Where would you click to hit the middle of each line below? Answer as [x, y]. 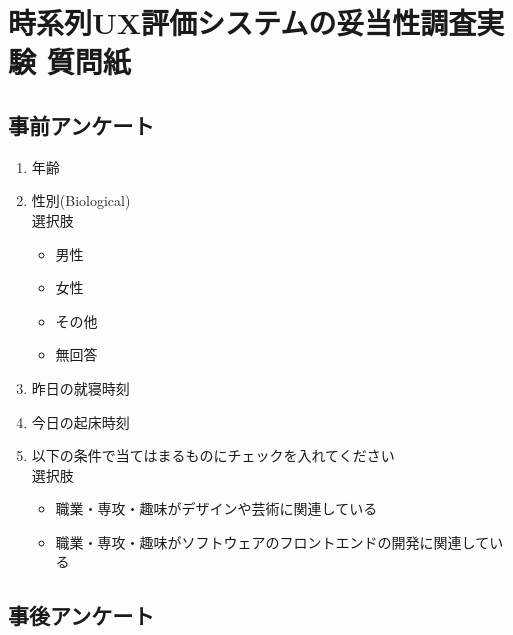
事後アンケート [81, 615]
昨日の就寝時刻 [80, 387]
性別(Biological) [81, 200]
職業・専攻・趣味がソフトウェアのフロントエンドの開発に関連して [272, 541]
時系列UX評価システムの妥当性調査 [242, 22]
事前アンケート [81, 124]
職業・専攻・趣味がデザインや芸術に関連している [216, 508]
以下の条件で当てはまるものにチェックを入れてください [213, 455]
